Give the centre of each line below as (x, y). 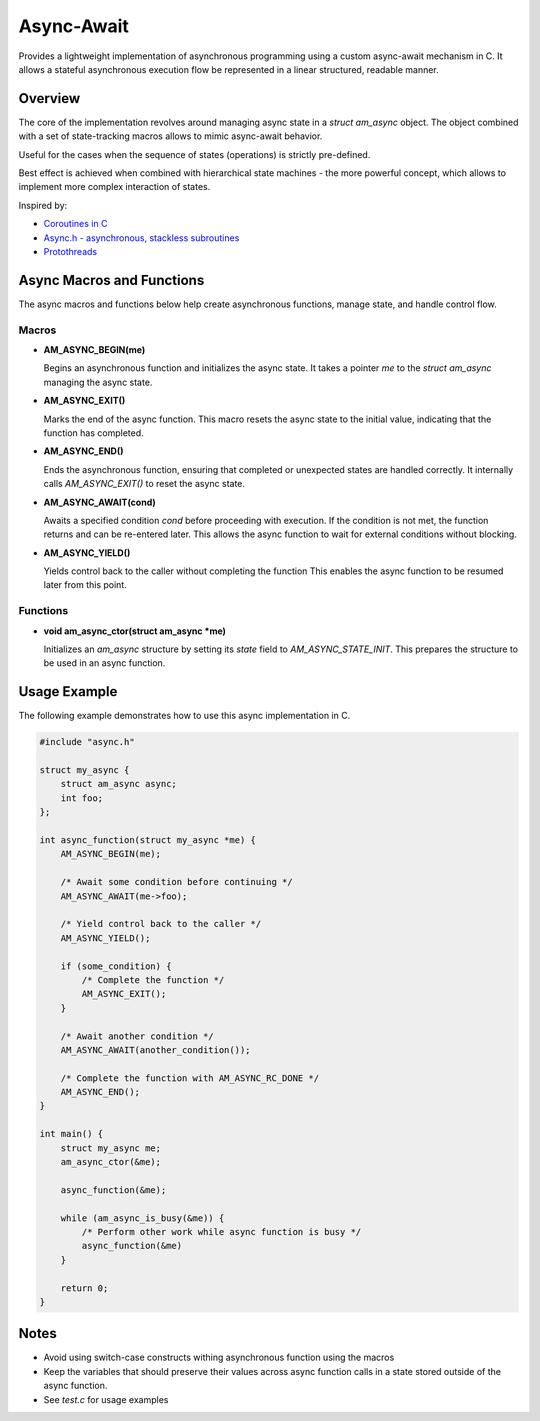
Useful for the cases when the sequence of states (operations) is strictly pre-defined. (194, 154)
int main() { (71, 1134)
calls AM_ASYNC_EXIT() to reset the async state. (144, 484)
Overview (49, 98)
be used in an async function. (104, 663)
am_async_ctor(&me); (111, 1162)
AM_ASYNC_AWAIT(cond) (99, 502)
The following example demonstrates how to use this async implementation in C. (184, 716)
